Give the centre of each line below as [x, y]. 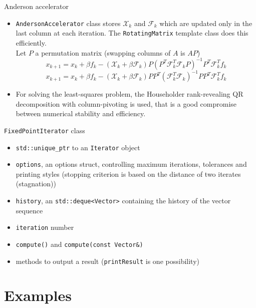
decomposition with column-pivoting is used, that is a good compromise [126, 103]
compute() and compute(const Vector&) [79, 244]
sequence [29, 210]
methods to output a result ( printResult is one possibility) [107, 261]
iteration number [45, 227]
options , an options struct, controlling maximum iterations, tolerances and [131, 164]
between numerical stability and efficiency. [81, 113]
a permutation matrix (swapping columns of [103, 52]
